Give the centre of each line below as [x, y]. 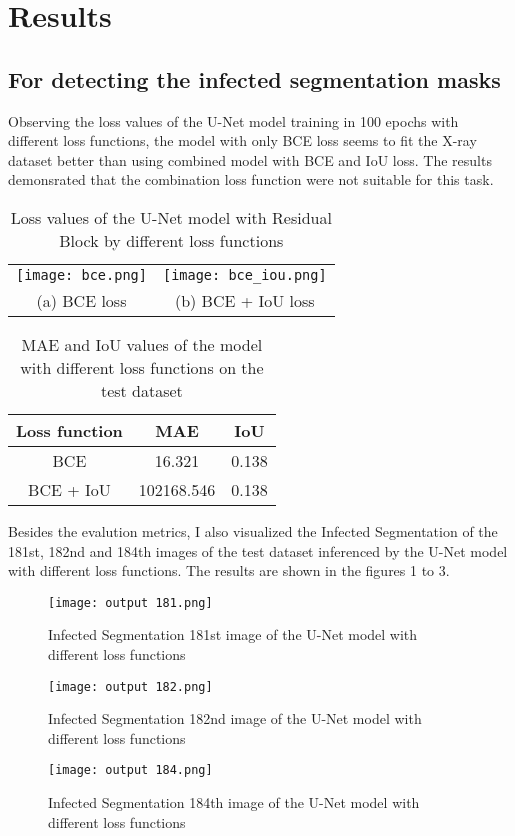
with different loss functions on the [142, 367]
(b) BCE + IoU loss [244, 300]
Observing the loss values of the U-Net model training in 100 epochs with [233, 120]
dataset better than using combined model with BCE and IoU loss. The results [250, 159]
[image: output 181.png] [130, 602]
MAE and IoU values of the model [142, 344]
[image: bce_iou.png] [244, 274]
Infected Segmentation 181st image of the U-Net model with [233, 634]
